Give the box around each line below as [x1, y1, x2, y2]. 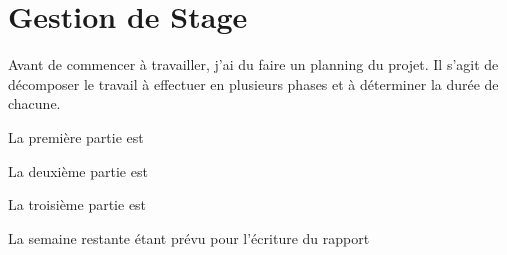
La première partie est [8, 126, 144, 147]
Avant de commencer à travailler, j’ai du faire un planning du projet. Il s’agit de [8, 54, 499, 75]
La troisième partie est [8, 194, 147, 215]
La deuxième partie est [8, 160, 148, 181]
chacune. [8, 93, 61, 114]
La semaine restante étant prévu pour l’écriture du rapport [8, 227, 370, 248]
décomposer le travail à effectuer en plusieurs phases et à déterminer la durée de [8, 73, 499, 94]
